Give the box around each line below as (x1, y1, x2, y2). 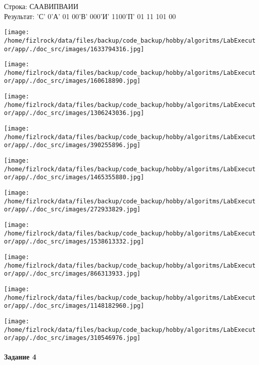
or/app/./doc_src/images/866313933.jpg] (4, 270, 141, 278)
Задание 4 (4, 351, 37, 362)
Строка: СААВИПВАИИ (4, 1, 79, 11)
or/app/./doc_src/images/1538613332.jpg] (4, 238, 145, 246)
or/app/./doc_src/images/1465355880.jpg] (4, 174, 145, 181)
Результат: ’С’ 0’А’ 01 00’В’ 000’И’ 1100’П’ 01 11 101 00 (4, 11, 176, 21)
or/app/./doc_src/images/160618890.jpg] (4, 77, 141, 85)
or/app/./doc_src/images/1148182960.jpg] (4, 302, 145, 310)
